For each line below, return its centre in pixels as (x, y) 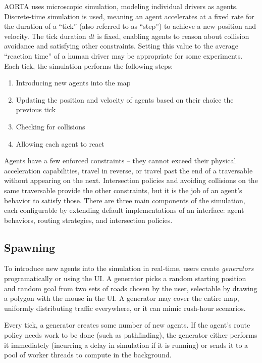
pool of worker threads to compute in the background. (88, 355)
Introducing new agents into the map (73, 83)
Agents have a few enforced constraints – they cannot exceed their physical (120, 161)
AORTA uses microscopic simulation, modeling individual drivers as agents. (121, 6)
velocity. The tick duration (45, 36)
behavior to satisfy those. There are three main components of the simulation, (125, 200)
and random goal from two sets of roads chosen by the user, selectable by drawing (131, 288)
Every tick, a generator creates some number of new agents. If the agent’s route (127, 325)
